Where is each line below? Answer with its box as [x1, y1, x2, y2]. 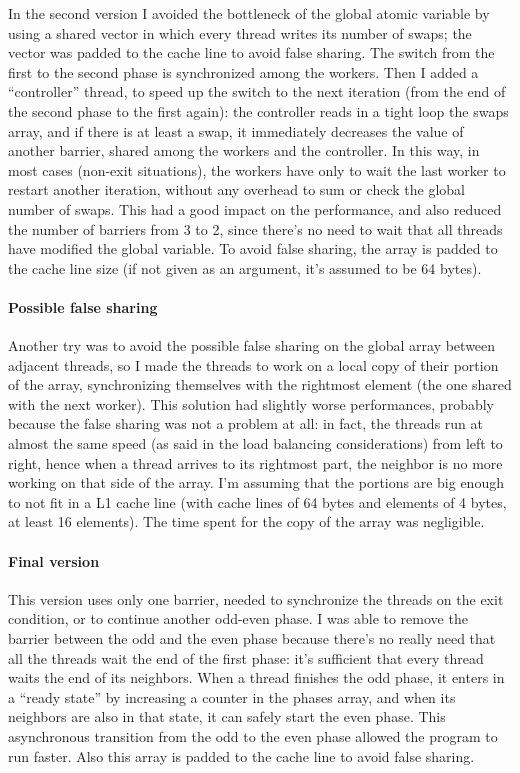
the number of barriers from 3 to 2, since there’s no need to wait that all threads [8, 218, 503, 239]
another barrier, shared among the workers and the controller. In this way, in [8, 140, 480, 161]
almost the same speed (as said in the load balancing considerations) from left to [8, 433, 503, 454]
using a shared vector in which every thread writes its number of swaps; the [8, 22, 472, 43]
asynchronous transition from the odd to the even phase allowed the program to [8, 726, 498, 746]
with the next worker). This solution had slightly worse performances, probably [8, 393, 494, 414]
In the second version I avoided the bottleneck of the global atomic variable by [8, 3, 490, 23]
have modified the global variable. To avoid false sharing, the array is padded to [8, 238, 498, 259]
